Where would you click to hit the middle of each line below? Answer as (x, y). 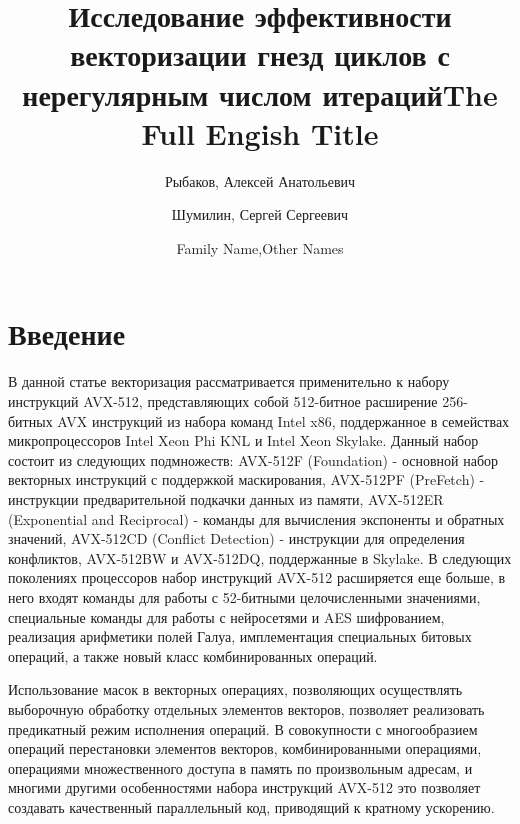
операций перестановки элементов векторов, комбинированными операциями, (245, 748)
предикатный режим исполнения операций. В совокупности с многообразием (243, 728)
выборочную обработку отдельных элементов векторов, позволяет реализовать (246, 708)
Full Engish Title (260, 132)
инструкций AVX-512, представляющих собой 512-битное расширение (223, 401)
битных (30, 420)
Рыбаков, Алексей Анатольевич (260, 180)
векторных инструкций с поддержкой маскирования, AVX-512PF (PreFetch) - (246, 479)
